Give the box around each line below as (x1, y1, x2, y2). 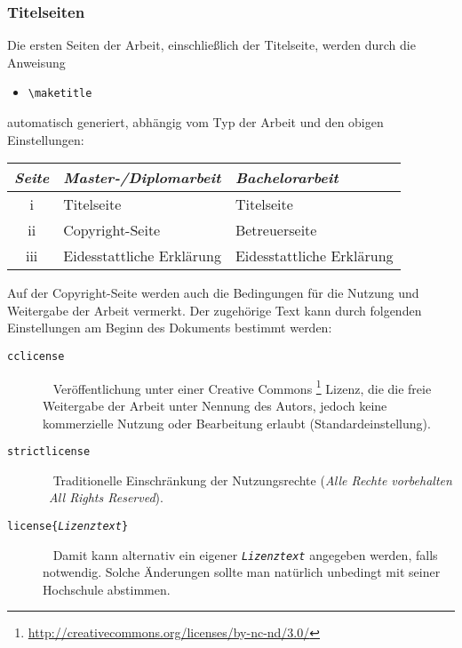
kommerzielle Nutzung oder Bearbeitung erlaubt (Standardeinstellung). (43, 413, 431, 432)
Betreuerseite (235, 220, 317, 241)
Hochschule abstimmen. (43, 580, 171, 598)
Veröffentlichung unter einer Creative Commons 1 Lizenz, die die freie (52, 376, 432, 397)
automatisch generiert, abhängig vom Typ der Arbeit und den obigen (7, 113, 384, 132)
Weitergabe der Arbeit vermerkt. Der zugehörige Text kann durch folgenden (7, 300, 422, 319)
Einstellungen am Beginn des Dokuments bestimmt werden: (7, 318, 332, 337)
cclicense (7, 350, 65, 364)
